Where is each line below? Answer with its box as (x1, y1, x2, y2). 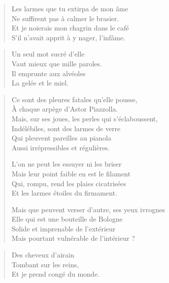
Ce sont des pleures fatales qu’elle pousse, (11, 94, 137, 104)
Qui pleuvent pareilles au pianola (11, 133, 111, 143)
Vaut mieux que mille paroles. (11, 58, 102, 68)
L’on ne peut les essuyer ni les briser (11, 159, 122, 169)
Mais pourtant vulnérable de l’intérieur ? (11, 233, 135, 243)
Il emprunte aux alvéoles (11, 68, 86, 78)
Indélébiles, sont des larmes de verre (11, 123, 121, 133)
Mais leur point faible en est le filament (11, 168, 131, 178)
